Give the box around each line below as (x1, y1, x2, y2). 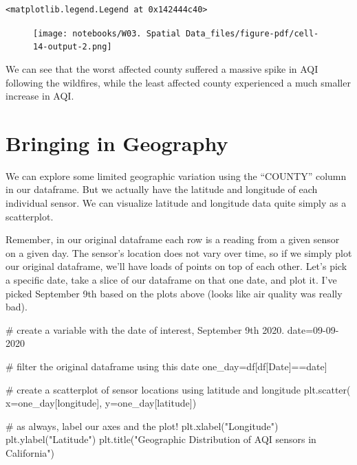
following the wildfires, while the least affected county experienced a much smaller (6, 75, 351, 89)
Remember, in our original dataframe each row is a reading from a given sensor (6, 232, 340, 247)
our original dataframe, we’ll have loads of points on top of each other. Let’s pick (6, 259, 347, 273)
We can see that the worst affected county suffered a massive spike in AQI (6, 61, 318, 76)
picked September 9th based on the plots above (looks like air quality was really (6, 286, 343, 300)
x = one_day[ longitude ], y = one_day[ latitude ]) (6, 396, 197, 410)
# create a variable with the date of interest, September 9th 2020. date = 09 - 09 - (6, 322, 339, 337)
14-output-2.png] (33, 42, 112, 52)
